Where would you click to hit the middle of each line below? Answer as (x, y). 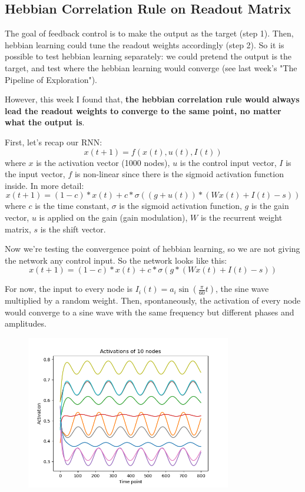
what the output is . (45, 122)
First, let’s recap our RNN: (54, 142)
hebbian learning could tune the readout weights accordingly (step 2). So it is (145, 44)
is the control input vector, (228, 162)
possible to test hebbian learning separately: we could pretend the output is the (148, 56)
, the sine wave (242, 289)
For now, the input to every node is (69, 289)
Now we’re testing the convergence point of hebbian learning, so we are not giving (152, 249)
